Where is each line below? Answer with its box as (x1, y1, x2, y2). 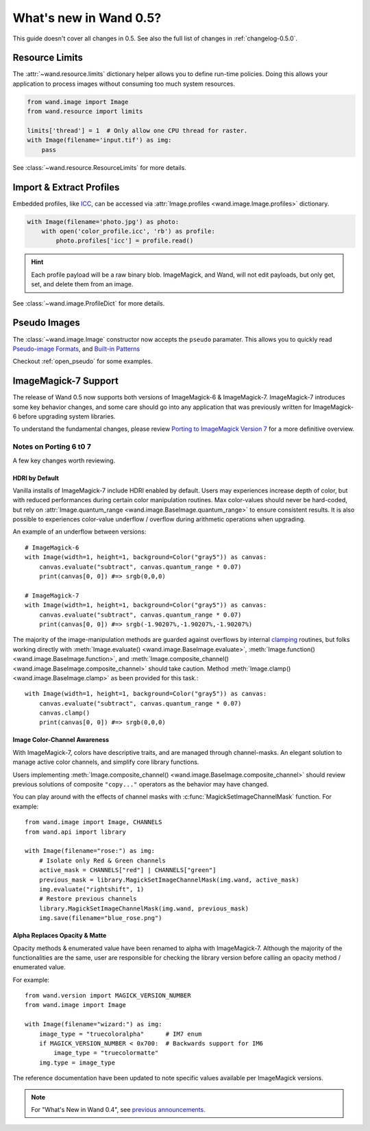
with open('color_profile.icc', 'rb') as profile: (41, 227, 215, 236)
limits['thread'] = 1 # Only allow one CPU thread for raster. (27, 127, 248, 134)
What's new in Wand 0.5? (12, 10, 162, 25)
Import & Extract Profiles (12, 182, 120, 193)
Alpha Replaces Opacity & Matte (12, 932, 107, 940)
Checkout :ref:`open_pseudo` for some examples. (12, 357, 153, 366)
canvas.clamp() (38, 709, 90, 717)
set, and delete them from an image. (31, 280, 134, 288)
